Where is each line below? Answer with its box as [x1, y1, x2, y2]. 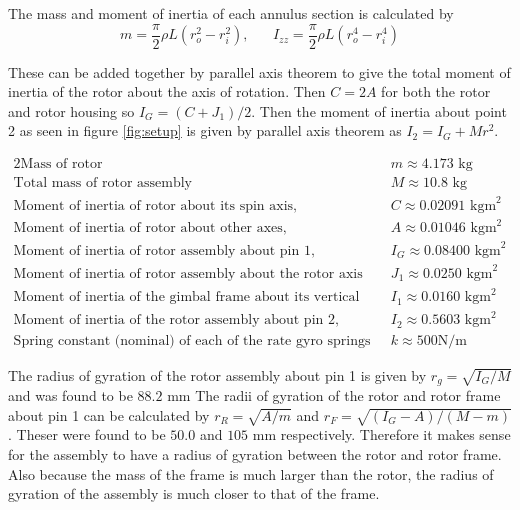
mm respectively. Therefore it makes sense [252, 424, 511, 445]
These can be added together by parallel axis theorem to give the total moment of [8, 61, 511, 82]
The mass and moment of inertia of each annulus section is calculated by [8, 3, 454, 23]
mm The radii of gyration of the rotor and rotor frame [167, 385, 501, 406]
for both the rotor [381, 81, 491, 102]
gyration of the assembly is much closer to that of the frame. [8, 483, 380, 504]
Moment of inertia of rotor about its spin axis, [13, 198, 297, 213]
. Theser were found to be [8, 424, 166, 445]
